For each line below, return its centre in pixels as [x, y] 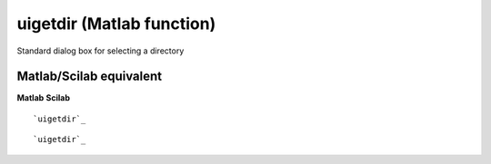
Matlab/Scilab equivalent [90, 77]
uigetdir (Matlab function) [116, 24]
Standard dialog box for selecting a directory [100, 51]
